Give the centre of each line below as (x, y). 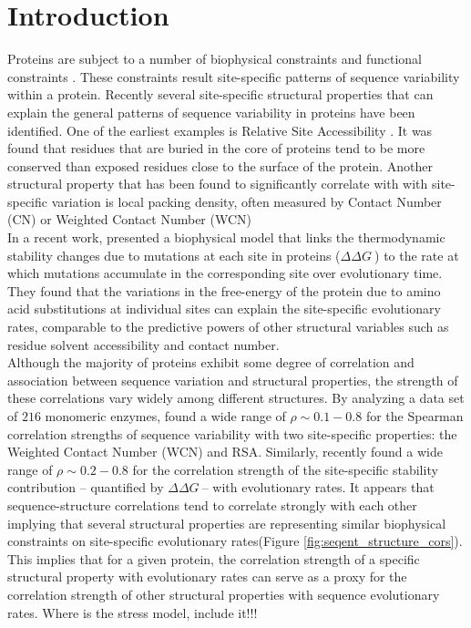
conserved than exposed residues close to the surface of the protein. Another (220, 165)
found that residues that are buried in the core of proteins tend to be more (216, 148)
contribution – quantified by (86, 487)
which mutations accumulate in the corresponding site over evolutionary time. (225, 273)
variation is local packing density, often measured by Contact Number (246, 201)
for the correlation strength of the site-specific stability (285, 469)
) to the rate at (417, 255)
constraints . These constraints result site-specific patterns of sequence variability (234, 76)
